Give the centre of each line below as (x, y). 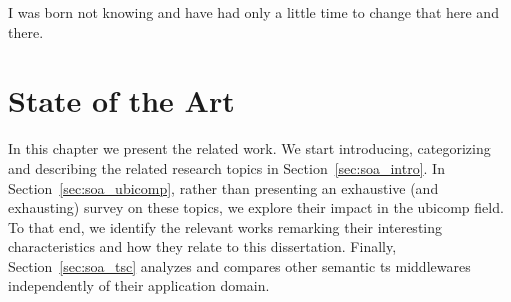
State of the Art (121, 100)
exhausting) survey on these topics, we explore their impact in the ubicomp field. (256, 207)
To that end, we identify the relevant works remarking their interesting (225, 226)
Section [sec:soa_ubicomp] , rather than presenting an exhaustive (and (223, 187)
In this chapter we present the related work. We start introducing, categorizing (249, 148)
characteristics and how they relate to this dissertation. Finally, (202, 246)
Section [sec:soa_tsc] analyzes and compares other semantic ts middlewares (239, 265)
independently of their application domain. (139, 285)
